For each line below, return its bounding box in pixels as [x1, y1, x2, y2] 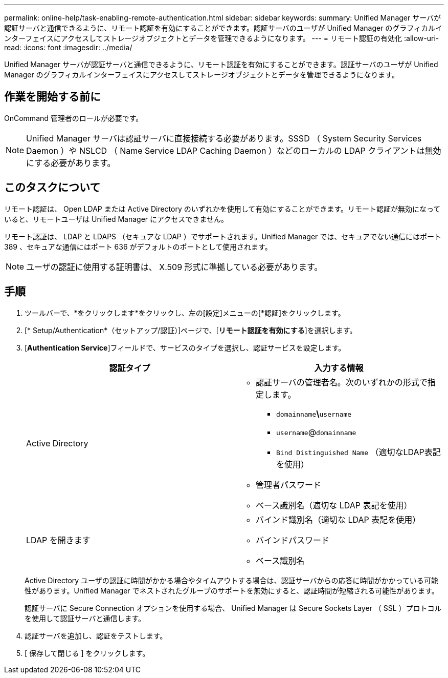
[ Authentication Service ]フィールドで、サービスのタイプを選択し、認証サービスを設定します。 [25, 343, 346, 352]
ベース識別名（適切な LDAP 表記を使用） [256, 500, 412, 510]
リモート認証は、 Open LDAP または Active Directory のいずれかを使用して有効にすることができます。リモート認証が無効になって [4, 204, 441, 213]
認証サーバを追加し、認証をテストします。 [25, 631, 167, 640]
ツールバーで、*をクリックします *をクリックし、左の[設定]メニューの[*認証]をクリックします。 [25, 308, 345, 317]
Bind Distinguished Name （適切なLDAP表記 [276, 446, 441, 457]
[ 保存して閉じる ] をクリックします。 [25, 648, 150, 658]
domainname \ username [276, 408, 352, 419]
